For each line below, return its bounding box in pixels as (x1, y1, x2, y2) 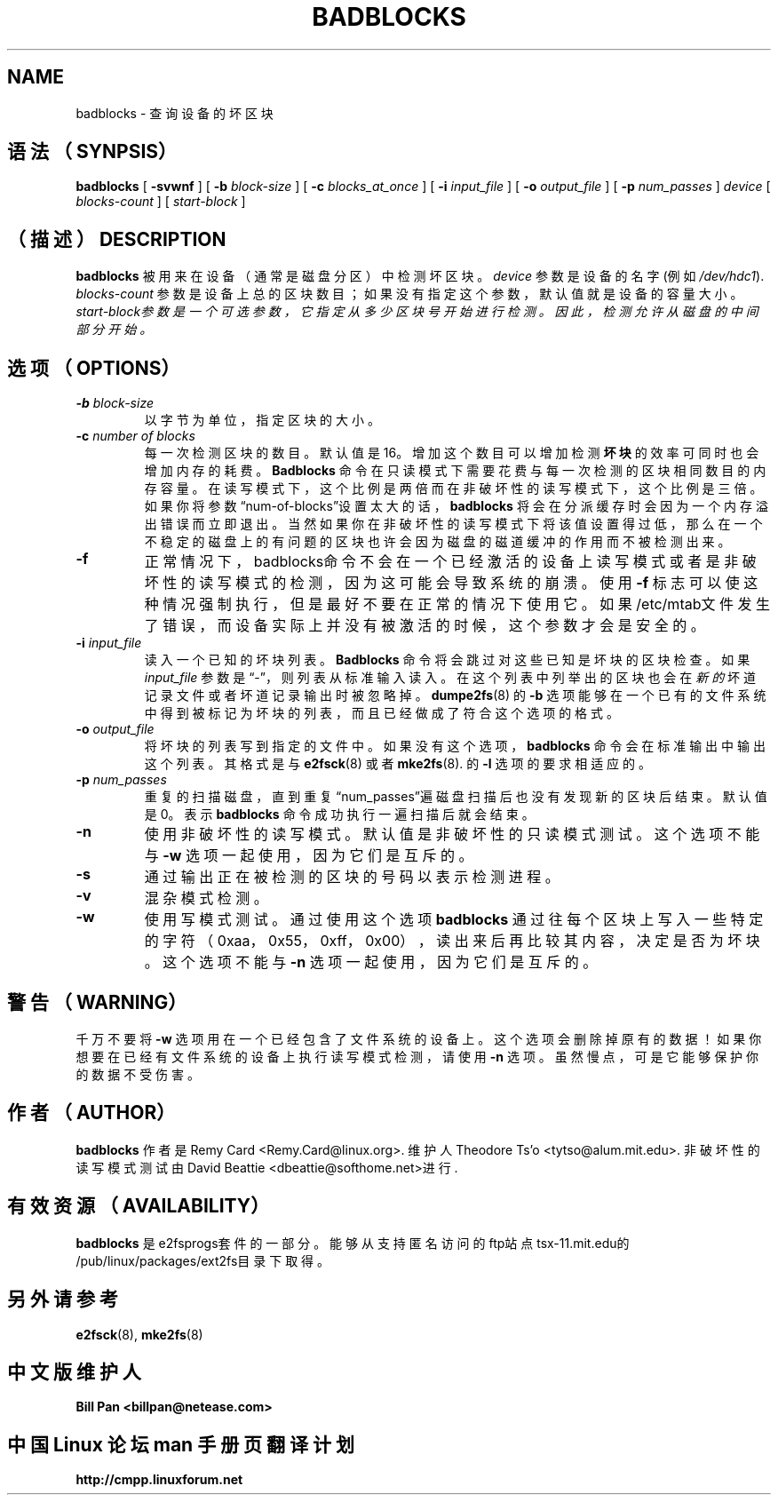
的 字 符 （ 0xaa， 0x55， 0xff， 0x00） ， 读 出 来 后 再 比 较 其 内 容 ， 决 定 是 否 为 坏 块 (144, 932, 760, 950)
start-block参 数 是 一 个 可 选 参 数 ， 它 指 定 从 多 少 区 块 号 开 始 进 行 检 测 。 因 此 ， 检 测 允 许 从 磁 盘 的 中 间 (75, 304, 758, 320)
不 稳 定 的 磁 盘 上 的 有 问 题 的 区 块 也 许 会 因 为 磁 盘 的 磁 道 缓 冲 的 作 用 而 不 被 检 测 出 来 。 (144, 534, 731, 550)
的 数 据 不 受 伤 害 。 (75, 1066, 200, 1082)
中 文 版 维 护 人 (7, 1360, 141, 1383)
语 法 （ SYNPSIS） (7, 140, 178, 163)
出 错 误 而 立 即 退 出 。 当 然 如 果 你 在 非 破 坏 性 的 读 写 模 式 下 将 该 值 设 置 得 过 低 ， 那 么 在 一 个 (144, 516, 763, 532)
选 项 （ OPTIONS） (7, 356, 180, 379)
